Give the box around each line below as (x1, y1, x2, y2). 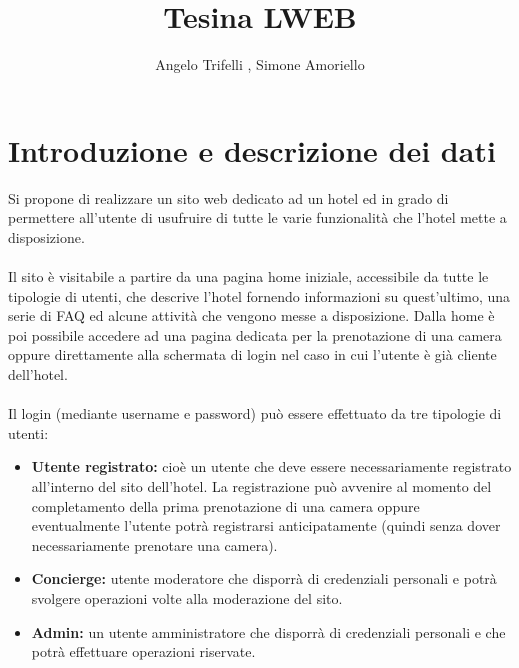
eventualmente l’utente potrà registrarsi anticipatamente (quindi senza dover (31, 515, 501, 536)
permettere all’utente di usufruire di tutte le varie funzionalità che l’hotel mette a (8, 207, 507, 228)
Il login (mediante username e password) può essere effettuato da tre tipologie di (8, 403, 502, 424)
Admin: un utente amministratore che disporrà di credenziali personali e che (31, 621, 506, 642)
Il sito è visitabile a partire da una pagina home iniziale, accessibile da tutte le (8, 266, 489, 287)
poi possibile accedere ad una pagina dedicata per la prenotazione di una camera (8, 324, 502, 345)
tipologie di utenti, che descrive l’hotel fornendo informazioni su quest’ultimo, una (8, 285, 511, 306)
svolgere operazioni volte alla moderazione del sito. (31, 587, 343, 608)
